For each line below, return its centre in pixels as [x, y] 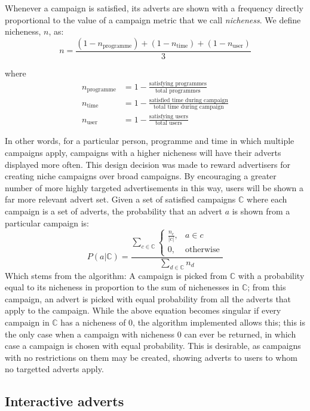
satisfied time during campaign [188, 100]
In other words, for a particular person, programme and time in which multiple [150, 141]
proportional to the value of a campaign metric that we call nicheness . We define [153, 19]
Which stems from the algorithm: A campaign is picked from [116, 275]
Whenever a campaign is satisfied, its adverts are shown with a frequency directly [154, 8]
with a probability [271, 275]
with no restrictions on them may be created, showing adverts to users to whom [151, 357]
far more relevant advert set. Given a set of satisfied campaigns [120, 199]
